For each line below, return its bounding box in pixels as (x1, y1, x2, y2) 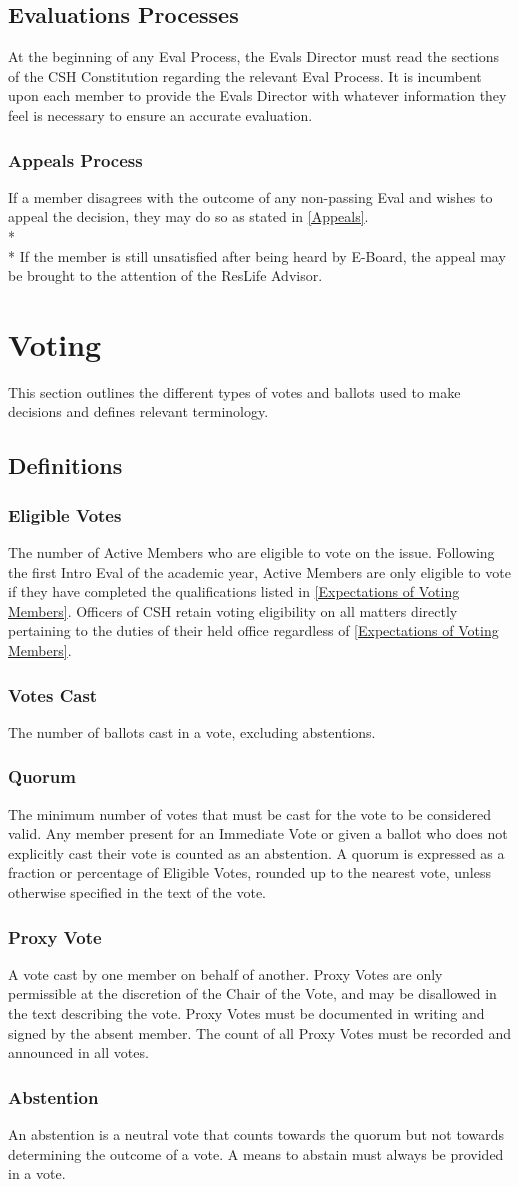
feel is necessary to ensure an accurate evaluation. (8, 104, 313, 125)
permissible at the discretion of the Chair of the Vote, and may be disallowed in (8, 983, 497, 1004)
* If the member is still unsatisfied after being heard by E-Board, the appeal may (8, 245, 506, 266)
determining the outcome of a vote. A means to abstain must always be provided (8, 1143, 504, 1164)
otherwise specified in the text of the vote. (8, 882, 267, 903)
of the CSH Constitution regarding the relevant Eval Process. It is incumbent (8, 65, 482, 86)
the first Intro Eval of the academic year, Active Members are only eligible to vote (8, 561, 511, 582)
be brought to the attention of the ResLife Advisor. (8, 265, 323, 286)
